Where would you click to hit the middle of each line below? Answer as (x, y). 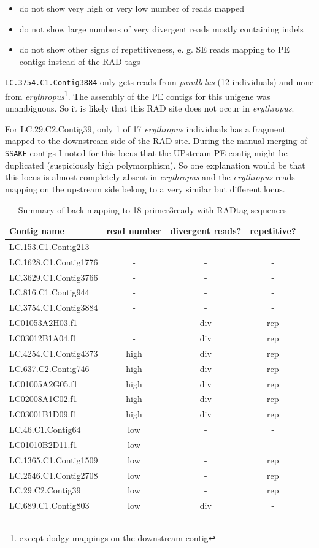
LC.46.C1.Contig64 (45, 429)
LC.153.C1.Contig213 (49, 246)
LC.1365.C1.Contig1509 (54, 459)
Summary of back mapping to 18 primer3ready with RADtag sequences (152, 209)
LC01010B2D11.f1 (43, 444)
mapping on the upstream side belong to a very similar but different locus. (145, 188)
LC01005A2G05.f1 (44, 383)
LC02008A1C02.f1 (43, 399)
